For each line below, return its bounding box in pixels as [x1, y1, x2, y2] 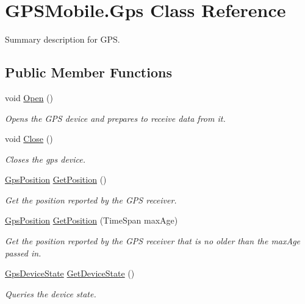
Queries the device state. [5, 287, 96, 300]
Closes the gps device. [5, 152, 86, 165]
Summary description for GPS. [5, 33, 120, 46]
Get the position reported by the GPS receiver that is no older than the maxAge [5, 235, 301, 247]
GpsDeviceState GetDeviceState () [5, 267, 135, 280]
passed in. [5, 246, 41, 259]
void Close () [5, 132, 53, 145]
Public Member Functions [5, 63, 172, 82]
